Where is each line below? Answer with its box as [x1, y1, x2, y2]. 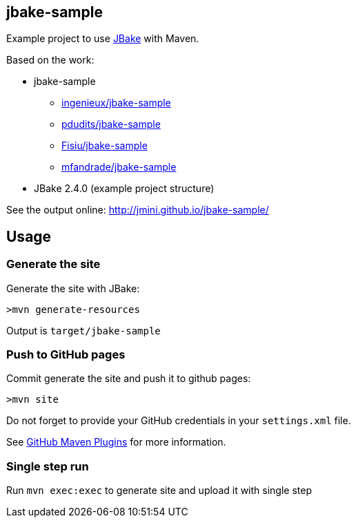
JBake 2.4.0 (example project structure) [34, 182, 215, 195]
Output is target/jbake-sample [6, 324, 161, 336]
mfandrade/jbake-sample [61, 161, 177, 173]
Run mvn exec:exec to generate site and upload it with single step [6, 484, 313, 497]
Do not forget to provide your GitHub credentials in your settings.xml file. [6, 415, 351, 427]
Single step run [6, 459, 89, 473]
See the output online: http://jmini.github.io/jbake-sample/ [6, 204, 269, 216]
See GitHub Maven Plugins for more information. [6, 436, 226, 448]
